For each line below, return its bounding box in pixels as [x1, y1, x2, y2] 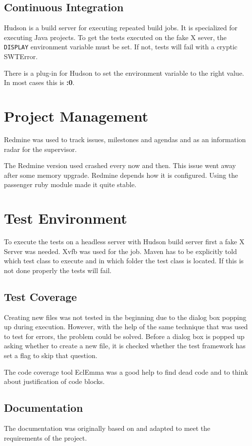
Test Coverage [4, 289, 77, 304]
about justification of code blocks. [4, 376, 105, 386]
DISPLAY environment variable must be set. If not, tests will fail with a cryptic [4, 42, 238, 52]
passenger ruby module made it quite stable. [4, 179, 136, 190]
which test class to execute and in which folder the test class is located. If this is [4, 255, 244, 266]
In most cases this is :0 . [4, 77, 75, 87]
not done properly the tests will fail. [4, 265, 112, 275]
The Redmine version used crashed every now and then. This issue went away [4, 160, 236, 170]
